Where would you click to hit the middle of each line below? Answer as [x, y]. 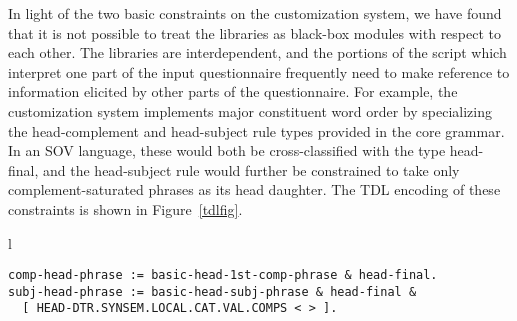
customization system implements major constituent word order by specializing [250, 110]
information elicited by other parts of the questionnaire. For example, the [233, 91]
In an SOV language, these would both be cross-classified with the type [227, 150]
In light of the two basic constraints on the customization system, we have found [255, 13]
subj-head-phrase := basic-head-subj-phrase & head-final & [212, 291]
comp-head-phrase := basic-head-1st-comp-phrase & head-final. [223, 275]
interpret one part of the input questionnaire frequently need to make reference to [259, 71]
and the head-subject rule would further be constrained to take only [251, 169]
